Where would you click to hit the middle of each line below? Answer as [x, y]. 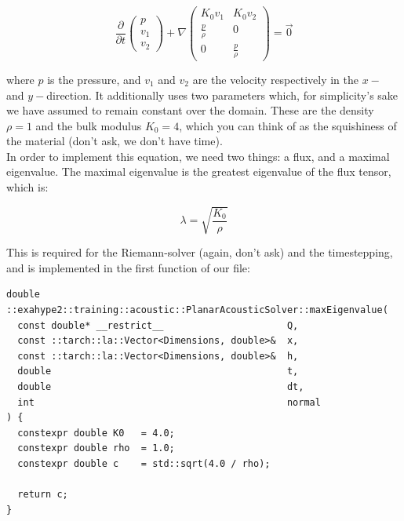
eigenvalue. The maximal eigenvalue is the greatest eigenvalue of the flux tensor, [199, 171]
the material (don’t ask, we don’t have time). [115, 141]
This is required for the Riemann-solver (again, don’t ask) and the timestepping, [200, 252]
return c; [43, 495]
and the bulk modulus [89, 125]
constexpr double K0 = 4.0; [96, 433]
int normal [169, 402]
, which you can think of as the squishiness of [288, 125]
